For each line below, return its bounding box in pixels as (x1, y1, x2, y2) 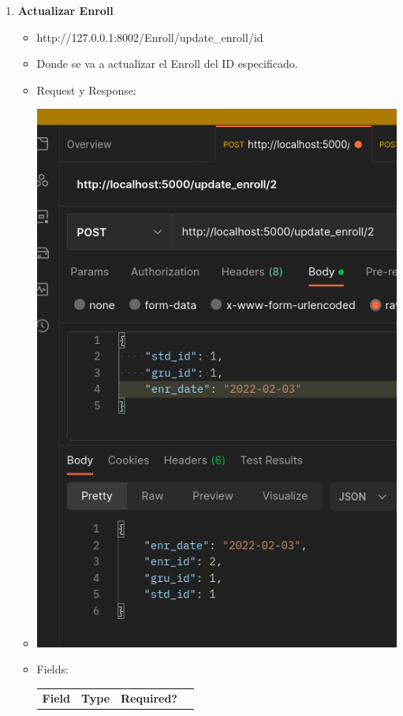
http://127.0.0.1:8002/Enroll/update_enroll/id (36, 28, 263, 45)
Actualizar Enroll (17, 2, 114, 18)
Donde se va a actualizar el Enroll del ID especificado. (36, 55, 298, 72)
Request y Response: (36, 81, 136, 98)
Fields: (36, 661, 69, 677)
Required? (121, 689, 177, 706)
